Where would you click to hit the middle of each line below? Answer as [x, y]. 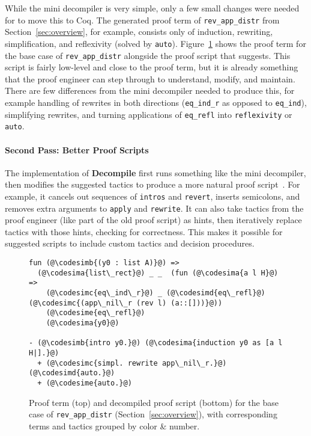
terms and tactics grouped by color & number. [114, 425]
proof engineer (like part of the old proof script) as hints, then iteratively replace [153, 220]
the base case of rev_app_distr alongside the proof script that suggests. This [148, 55]
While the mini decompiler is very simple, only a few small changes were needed [152, 8]
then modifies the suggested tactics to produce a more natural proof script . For [152, 184]
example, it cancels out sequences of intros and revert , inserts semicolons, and [152, 196]
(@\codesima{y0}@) [83, 323]
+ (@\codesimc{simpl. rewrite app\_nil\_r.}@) [132, 363]
